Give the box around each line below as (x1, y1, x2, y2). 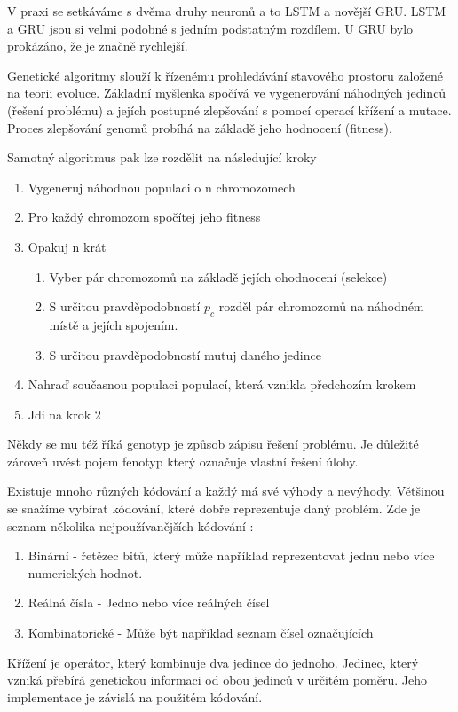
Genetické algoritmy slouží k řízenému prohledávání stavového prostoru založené (7, 66, 443, 84)
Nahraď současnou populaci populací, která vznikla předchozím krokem (28, 375, 416, 394)
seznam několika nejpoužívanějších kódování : (7, 516, 254, 535)
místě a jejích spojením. (49, 315, 178, 333)
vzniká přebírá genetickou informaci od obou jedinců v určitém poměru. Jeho (7, 670, 427, 689)
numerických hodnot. (28, 563, 143, 582)
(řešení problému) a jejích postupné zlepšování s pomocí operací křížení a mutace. (7, 100, 452, 119)
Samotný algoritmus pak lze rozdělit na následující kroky (7, 148, 317, 167)
